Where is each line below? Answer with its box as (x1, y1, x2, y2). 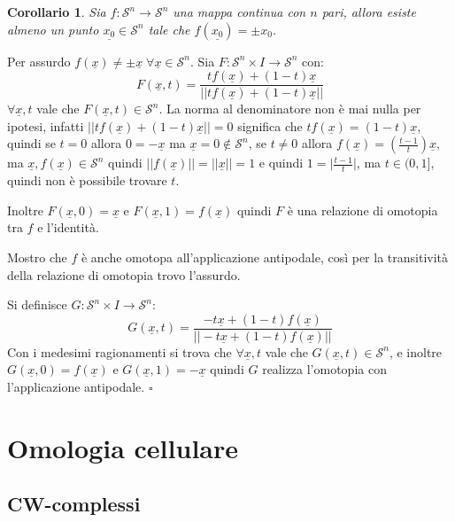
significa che (237, 116, 303, 135)
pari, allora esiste (321, 3, 416, 20)
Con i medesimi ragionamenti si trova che (7, 342, 232, 361)
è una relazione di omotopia (287, 200, 438, 219)
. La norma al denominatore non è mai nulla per (158, 99, 421, 118)
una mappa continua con (173, 3, 306, 20)
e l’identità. (37, 218, 99, 237)
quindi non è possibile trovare (7, 171, 167, 190)
